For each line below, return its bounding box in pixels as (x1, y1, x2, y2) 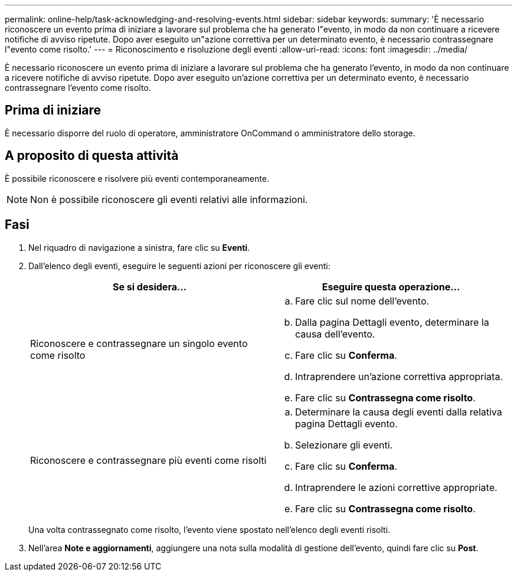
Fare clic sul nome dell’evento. (295, 294, 430, 307)
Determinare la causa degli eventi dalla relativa (295, 405, 502, 418)
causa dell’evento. (295, 328, 375, 340)
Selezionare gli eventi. (295, 438, 393, 451)
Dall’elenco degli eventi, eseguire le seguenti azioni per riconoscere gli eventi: (28, 260, 331, 271)
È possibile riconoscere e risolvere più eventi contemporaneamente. (5, 173, 269, 184)
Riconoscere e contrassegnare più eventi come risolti (30, 454, 267, 466)
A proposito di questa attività (5, 148, 179, 163)
